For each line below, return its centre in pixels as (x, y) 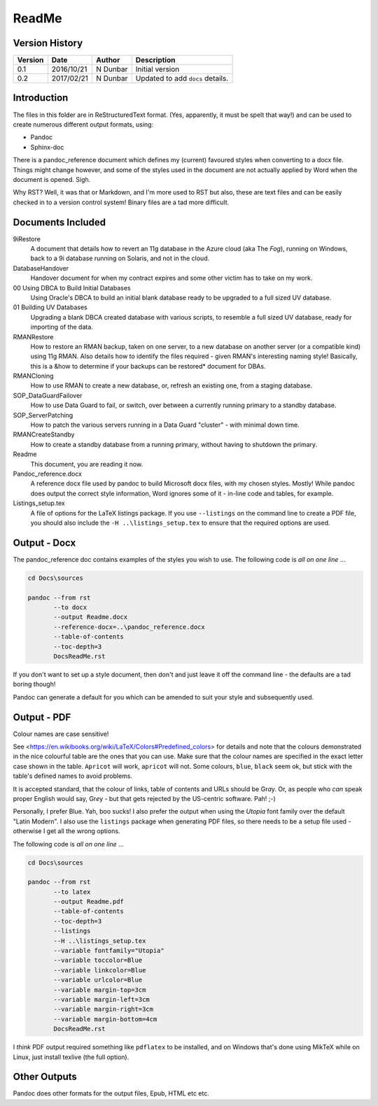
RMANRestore (33, 336)
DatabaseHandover (41, 268)
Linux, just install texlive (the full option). (71, 1057)
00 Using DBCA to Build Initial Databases (72, 288)
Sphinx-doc (47, 147)
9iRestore (27, 239)
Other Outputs (45, 1077)
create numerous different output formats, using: (83, 124)
